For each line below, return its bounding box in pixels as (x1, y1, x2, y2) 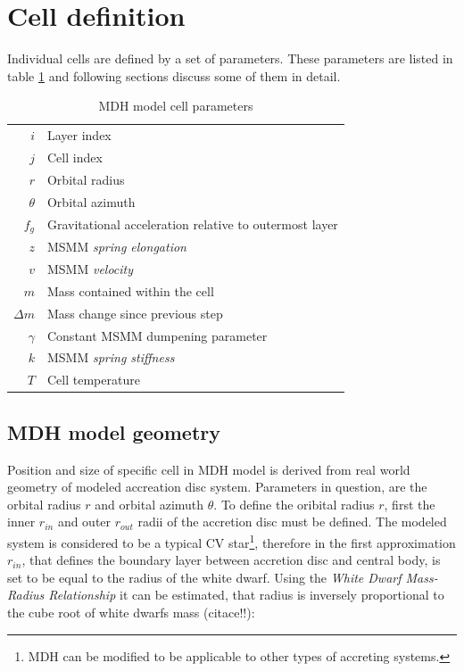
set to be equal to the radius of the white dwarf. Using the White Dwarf (7, 567, 402, 586)
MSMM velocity (46, 260, 134, 278)
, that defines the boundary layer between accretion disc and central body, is (21, 551, 441, 569)
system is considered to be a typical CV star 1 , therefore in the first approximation (7, 530, 456, 551)
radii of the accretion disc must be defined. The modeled (137, 512, 447, 531)
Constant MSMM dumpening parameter (46, 326, 268, 344)
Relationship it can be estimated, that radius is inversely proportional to (48, 585, 444, 604)
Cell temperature (46, 370, 140, 389)
